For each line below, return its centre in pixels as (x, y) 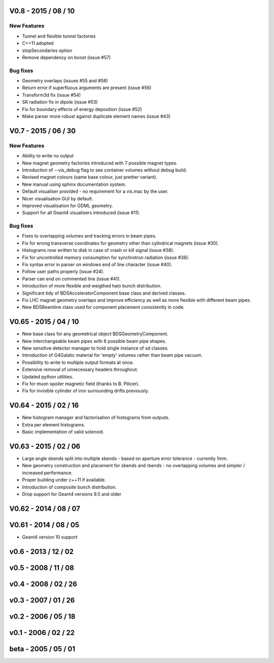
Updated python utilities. (48, 377)
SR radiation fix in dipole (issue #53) (60, 102)
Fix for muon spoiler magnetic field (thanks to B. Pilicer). (81, 384)
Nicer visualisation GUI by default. (58, 198)
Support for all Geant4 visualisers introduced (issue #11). (81, 213)
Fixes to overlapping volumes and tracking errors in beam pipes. (89, 236)
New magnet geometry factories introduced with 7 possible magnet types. (100, 163)
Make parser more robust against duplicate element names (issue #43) (96, 117)
